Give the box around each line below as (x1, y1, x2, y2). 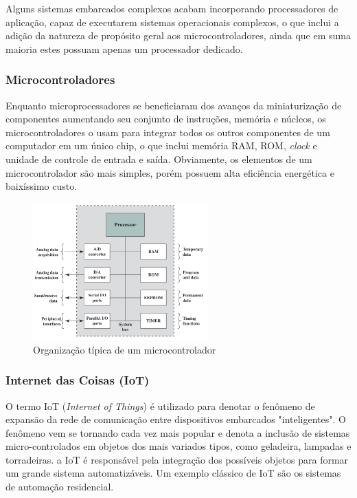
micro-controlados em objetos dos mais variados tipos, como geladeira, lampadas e (5, 439, 352, 453)
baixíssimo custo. (5, 179, 78, 193)
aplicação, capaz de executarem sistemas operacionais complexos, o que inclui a (5, 14, 339, 29)
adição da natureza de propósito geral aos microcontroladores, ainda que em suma (5, 28, 351, 43)
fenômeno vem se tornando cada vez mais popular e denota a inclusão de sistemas (5, 425, 350, 440)
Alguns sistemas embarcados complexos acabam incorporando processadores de (5, 1, 338, 15)
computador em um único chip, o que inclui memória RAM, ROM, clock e (5, 138, 317, 153)
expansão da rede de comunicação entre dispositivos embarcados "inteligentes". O (5, 412, 346, 426)
